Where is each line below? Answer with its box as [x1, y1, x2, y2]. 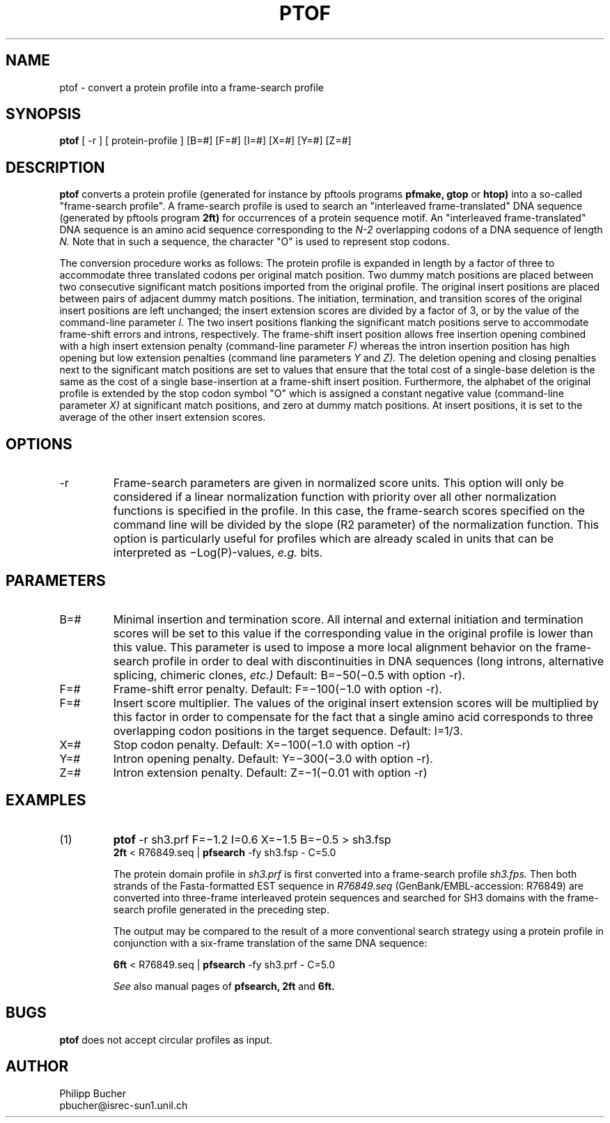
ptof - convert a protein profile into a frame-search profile [59, 81, 324, 93]
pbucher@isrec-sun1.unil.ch [59, 1099, 188, 1111]
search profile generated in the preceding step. [113, 903, 329, 915]
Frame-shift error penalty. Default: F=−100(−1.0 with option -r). [113, 681, 442, 696]
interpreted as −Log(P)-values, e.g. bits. [113, 545, 323, 560]
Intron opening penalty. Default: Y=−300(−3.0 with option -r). [113, 751, 433, 766]
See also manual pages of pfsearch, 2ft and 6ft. [113, 979, 335, 992]
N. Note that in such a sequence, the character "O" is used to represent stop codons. [59, 235, 450, 248]
